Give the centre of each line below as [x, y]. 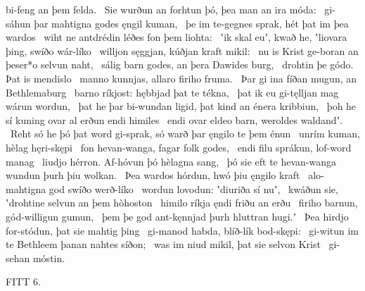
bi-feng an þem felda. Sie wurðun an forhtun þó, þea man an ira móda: [161, 9]
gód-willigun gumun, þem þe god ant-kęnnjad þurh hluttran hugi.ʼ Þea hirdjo [177, 216]
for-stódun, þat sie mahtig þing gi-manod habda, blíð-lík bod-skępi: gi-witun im [182, 230]
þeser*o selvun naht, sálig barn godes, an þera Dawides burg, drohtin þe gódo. [180, 64]
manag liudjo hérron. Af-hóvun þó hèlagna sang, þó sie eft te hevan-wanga [171, 161]
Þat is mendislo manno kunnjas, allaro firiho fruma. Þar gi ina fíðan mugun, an [181, 78]
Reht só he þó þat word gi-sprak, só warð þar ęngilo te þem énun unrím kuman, [185, 134]
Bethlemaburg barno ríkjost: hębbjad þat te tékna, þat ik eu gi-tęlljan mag [172, 92]
